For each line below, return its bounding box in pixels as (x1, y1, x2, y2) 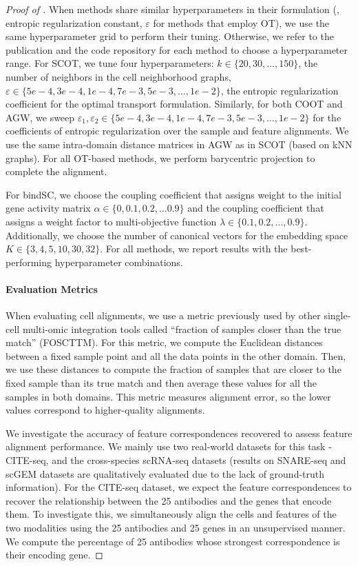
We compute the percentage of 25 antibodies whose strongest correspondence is (6, 534, 340, 548)
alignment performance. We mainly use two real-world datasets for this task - (6, 439, 332, 454)
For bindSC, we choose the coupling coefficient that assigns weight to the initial (6, 187, 341, 201)
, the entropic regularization (220, 83, 339, 97)
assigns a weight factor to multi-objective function (6, 214, 217, 228)
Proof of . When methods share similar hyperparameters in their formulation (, (6, 2, 339, 16)
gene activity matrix (6, 201, 91, 215)
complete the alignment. (6, 164, 107, 179)
